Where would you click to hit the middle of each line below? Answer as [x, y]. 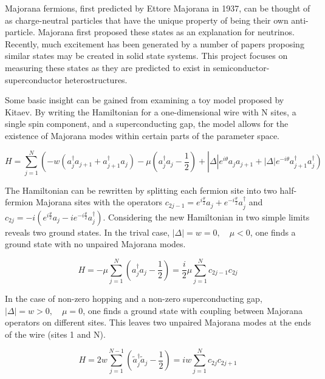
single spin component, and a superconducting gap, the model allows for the [147, 124]
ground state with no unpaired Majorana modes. [95, 244]
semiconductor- [241, 67]
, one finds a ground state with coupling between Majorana [193, 310]
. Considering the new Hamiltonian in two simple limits [206, 217]
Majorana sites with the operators [99, 202]
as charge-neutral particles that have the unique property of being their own [147, 20]
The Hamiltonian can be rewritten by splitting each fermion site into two [141, 190]
